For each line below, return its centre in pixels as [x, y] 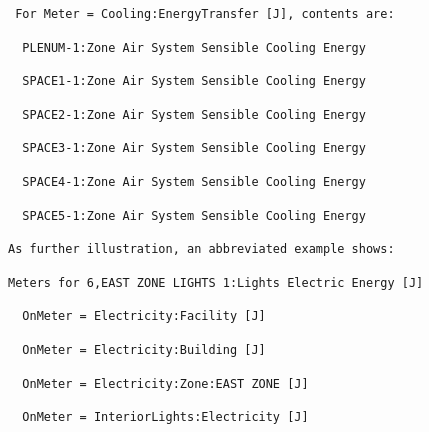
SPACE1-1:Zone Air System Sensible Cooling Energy [194, 81]
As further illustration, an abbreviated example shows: [201, 249]
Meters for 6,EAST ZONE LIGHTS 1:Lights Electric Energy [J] [216, 282]
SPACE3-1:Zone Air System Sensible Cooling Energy [194, 148]
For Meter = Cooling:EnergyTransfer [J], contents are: [205, 14]
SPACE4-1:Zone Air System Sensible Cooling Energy [194, 181]
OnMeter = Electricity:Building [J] [144, 349]
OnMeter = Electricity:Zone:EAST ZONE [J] [165, 383]
